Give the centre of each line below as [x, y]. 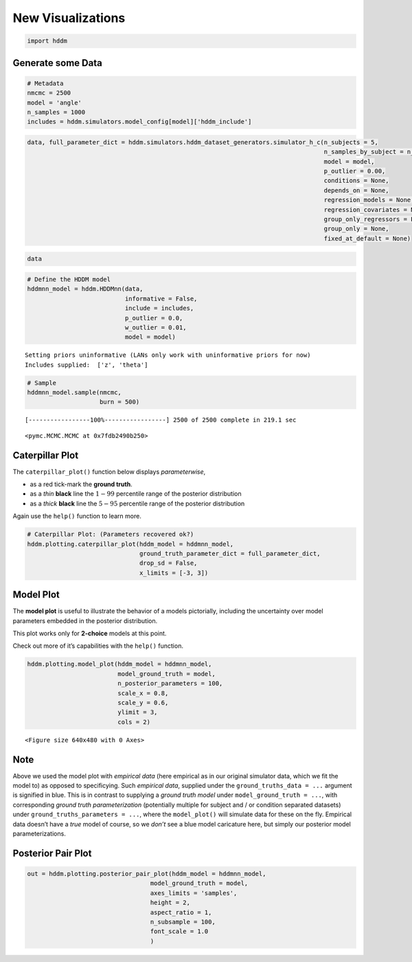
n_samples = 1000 [56, 112]
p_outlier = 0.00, [355, 171]
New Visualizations [69, 18]
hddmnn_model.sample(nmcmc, [74, 393]
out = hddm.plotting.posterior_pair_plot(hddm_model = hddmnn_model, [147, 874]
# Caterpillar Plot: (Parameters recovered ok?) [111, 534]
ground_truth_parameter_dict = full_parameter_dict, [230, 554]
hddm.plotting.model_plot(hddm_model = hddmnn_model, [119, 664]
